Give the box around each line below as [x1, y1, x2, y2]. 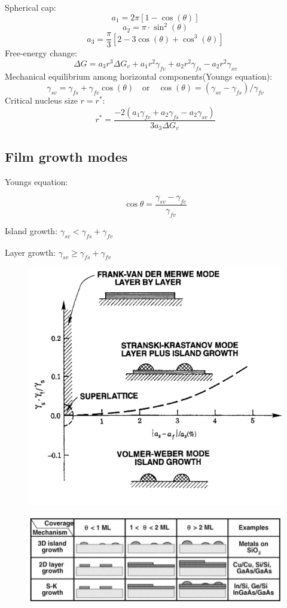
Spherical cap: [5, 1, 56, 13]
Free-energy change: [5, 47, 77, 59]
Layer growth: [5, 246, 56, 258]
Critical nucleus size [5, 94, 78, 107]
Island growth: [5, 224, 58, 237]
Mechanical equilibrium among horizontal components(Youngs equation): [5, 69, 273, 82]
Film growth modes [5, 147, 128, 165]
